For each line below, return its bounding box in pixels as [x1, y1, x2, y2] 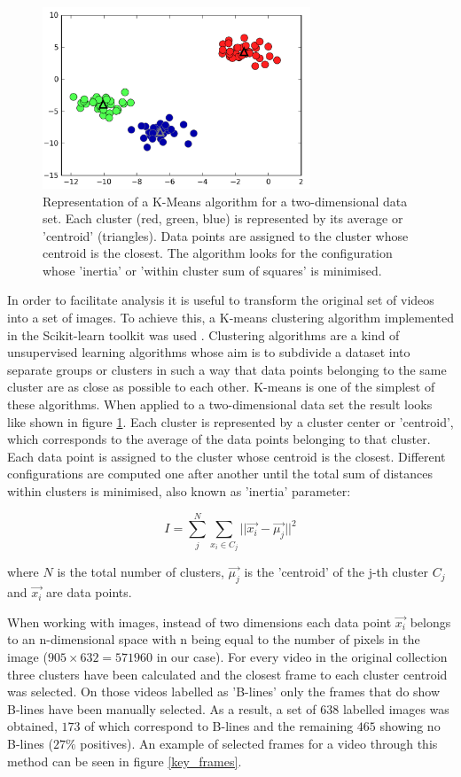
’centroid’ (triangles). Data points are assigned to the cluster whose [43, 226, 409, 245]
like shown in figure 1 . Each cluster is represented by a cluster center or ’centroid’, [7, 412, 454, 431]
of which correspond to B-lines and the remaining [84, 717, 354, 735]
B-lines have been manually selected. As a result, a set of [7, 699, 316, 718]
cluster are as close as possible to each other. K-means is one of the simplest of [7, 377, 435, 396]
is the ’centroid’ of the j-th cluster [244, 563, 429, 581]
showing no [379, 717, 441, 735]
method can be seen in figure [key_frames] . [7, 751, 242, 770]
